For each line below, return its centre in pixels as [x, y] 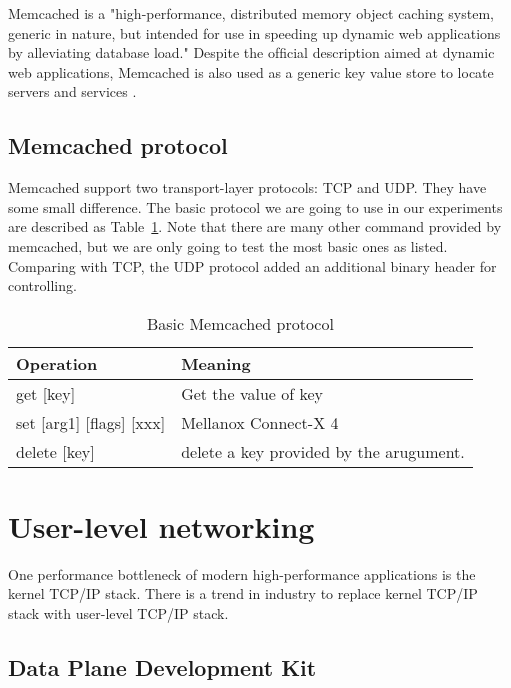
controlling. [42, 285]
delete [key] [55, 451]
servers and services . [72, 91]
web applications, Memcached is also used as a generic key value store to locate [251, 71]
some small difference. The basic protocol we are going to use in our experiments [255, 206]
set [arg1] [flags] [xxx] [91, 422]
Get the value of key [252, 393]
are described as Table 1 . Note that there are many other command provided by [255, 226]
